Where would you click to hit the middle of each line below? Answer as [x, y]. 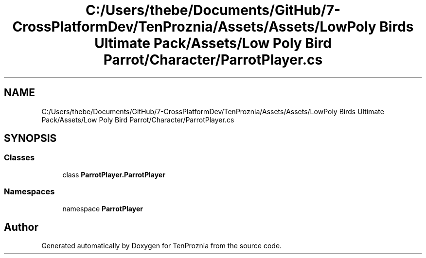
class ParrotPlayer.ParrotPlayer [114, 174]
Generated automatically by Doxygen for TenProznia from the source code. [162, 246]
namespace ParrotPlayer [103, 208]
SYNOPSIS [30, 138]
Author [21, 227]
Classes [19, 158]
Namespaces [29, 192]
